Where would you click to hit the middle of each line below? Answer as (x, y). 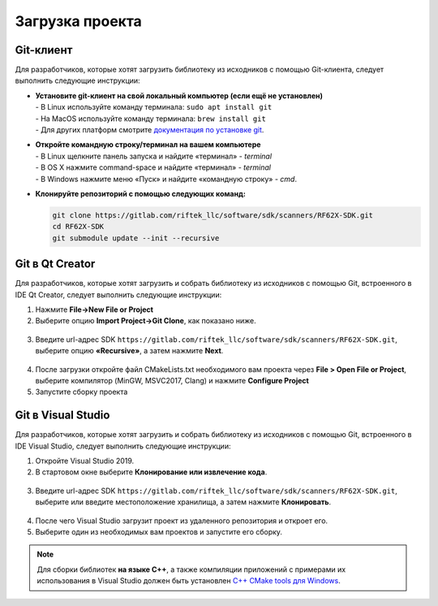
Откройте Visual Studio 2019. (85, 461)
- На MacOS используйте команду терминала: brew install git (151, 119)
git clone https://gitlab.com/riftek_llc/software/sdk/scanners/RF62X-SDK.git (213, 215)
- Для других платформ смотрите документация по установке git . (150, 130)
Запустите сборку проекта (82, 392)
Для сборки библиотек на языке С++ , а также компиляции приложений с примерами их (191, 569)
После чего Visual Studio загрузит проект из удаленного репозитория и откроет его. (182, 521)
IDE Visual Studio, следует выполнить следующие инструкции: (123, 446)
